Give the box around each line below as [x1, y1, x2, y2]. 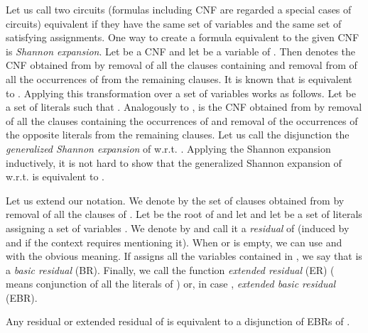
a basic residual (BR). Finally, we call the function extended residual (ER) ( [6, 262, 335, 277]
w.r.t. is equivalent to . [6, 169, 104, 184]
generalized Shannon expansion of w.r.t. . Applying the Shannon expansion [6, 141, 331, 155]
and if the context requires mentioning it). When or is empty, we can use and [6, 234, 342, 249]
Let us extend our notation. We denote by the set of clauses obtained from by [6, 192, 345, 207]
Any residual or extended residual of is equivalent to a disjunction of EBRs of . [6, 314, 350, 329]
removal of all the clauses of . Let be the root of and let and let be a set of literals [6, 207, 362, 222]
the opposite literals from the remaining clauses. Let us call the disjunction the [6, 127, 350, 142]
